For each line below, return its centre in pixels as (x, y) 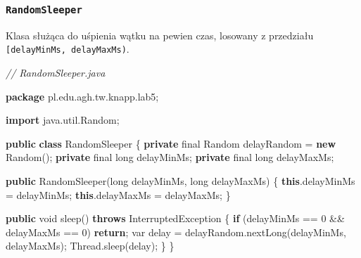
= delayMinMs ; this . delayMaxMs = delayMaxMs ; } (118, 194)
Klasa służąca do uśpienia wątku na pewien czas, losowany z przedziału (160, 35)
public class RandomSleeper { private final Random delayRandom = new (171, 143)
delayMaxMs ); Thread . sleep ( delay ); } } (90, 246)
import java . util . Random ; (63, 120)
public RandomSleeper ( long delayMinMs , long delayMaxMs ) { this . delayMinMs (180, 181)
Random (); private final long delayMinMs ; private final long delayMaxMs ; (170, 157)
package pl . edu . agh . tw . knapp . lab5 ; (82, 96)
